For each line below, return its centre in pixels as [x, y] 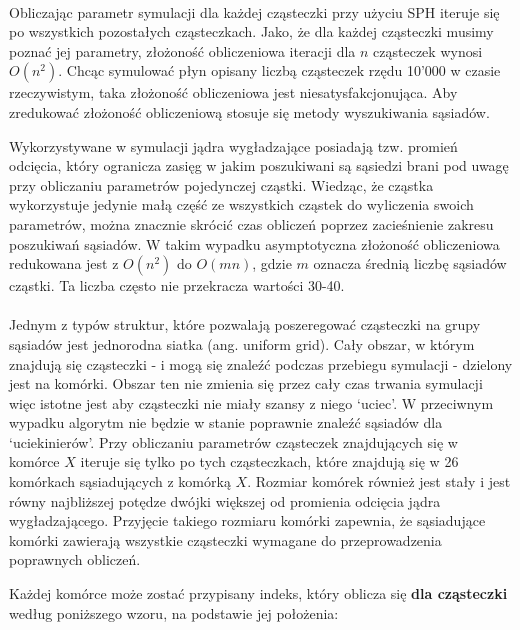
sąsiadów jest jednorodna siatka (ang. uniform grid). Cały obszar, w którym [242, 343]
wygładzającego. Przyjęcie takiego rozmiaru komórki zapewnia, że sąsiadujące [247, 520]
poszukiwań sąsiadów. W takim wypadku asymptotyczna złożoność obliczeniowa [254, 243]
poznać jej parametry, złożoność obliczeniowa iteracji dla [182, 50]
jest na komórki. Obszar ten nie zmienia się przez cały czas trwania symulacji [246, 383]
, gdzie [272, 263]
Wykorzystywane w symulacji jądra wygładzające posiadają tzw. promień [233, 145]
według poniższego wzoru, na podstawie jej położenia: [174, 612]
